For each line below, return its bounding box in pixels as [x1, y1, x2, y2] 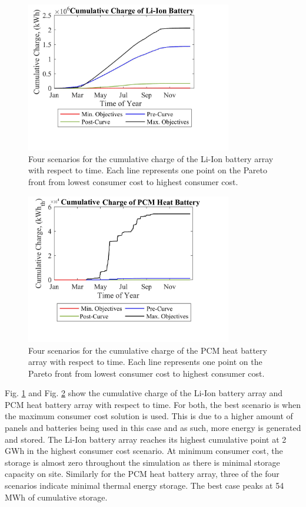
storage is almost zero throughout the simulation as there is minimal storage [5, 456, 280, 468]
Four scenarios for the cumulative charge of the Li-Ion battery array [28, 152, 274, 164]
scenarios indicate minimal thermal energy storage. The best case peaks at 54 [5, 479, 284, 492]
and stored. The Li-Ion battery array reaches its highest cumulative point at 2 [5, 433, 287, 445]
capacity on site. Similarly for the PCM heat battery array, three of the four [5, 468, 280, 480]
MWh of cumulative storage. [5, 490, 108, 503]
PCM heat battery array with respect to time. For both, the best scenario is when [5, 398, 301, 410]
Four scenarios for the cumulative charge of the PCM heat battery [28, 344, 267, 356]
